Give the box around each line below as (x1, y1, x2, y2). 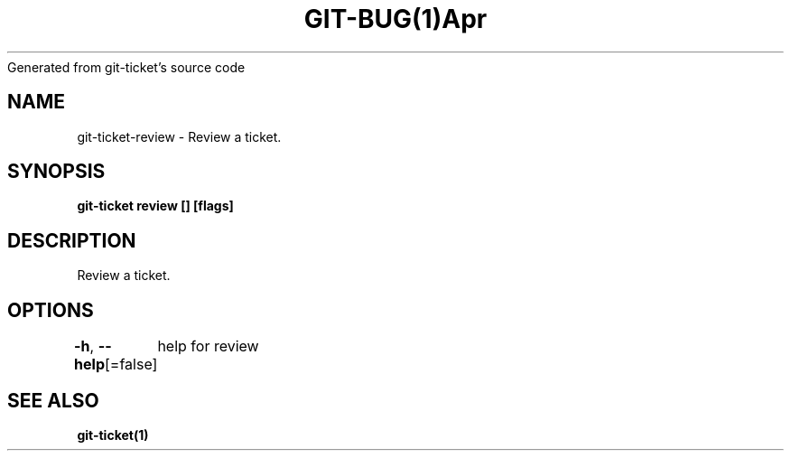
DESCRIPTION (7, 229, 136, 252)
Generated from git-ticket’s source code (7, 59, 246, 75)
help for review (157, 337, 259, 356)
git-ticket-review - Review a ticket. (77, 128, 282, 145)
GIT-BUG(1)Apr (303, 4, 488, 34)
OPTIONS (7, 298, 94, 322)
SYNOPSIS (7, 160, 106, 183)
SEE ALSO (7, 388, 99, 412)
